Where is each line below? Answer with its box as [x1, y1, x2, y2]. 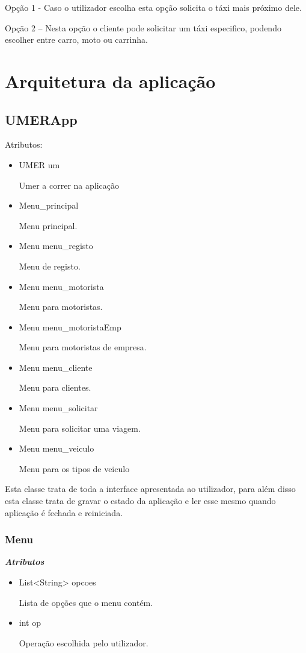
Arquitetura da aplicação [5, 68, 216, 93]
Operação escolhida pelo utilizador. [19, 636, 148, 649]
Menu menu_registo [19, 239, 93, 252]
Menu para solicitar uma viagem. [19, 421, 141, 434]
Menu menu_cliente [19, 361, 93, 373]
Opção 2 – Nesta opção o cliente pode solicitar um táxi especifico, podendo [5, 21, 281, 34]
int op [19, 616, 41, 629]
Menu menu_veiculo [19, 442, 94, 455]
